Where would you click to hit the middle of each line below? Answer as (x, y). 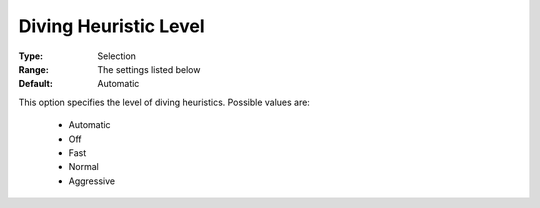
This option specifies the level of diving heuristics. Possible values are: (164, 102)
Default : (36, 84)
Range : (33, 69)
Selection (117, 56)
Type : (31, 56)
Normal (83, 167)
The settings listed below (149, 69)
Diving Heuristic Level (111, 26)
